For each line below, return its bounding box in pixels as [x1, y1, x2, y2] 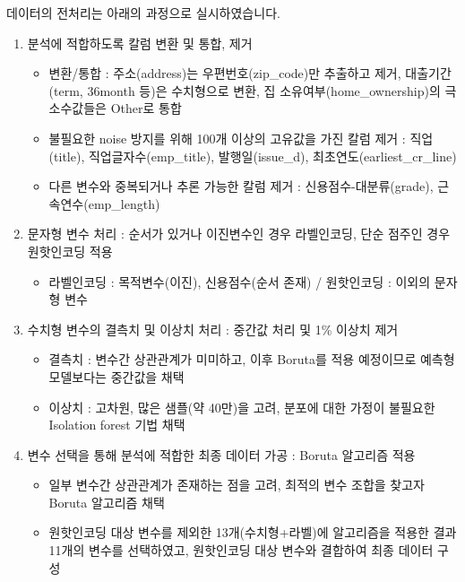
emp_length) [88, 194, 160, 213]
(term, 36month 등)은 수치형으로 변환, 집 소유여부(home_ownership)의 [48, 81, 441, 100]
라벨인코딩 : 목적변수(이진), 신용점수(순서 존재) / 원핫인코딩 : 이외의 [48, 272, 431, 291]
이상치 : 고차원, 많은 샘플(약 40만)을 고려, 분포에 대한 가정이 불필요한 [48, 397, 435, 416]
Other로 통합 [110, 99, 182, 117]
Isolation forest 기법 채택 [48, 415, 185, 434]
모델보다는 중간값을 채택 [48, 367, 185, 386]
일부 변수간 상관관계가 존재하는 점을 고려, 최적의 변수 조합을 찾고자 [48, 475, 425, 494]
